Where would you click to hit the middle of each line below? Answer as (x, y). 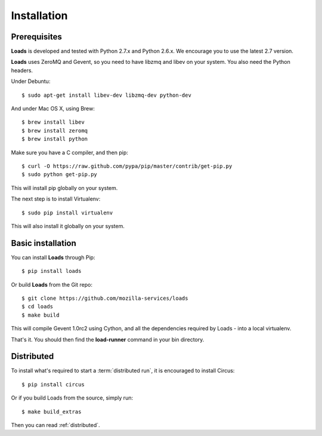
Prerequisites (36, 37)
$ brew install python (55, 139)
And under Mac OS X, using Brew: (53, 109)
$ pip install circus (53, 384)
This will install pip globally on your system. (64, 188)
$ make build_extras (52, 412)
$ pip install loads (52, 271)
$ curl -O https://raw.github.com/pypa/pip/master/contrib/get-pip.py (127, 166)
